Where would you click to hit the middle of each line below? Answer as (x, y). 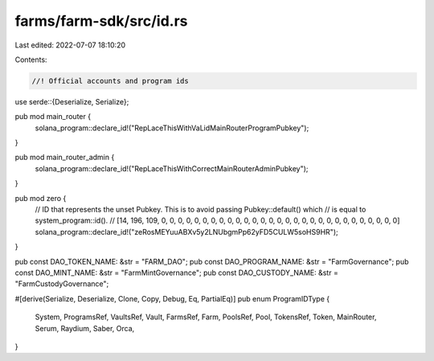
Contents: (31, 59)
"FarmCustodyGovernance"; (62, 284)
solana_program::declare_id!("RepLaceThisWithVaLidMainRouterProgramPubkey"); (172, 128)
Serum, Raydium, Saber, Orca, (85, 328)
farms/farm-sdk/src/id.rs (101, 21)
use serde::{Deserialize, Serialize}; (72, 101)
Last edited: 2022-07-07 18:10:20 (70, 45)
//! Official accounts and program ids (110, 81)
